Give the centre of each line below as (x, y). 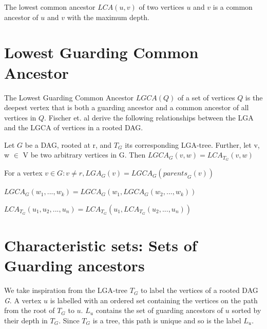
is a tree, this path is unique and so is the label (167, 321)
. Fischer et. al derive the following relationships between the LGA (149, 117)
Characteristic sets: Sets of (101, 245)
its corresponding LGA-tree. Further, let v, (192, 144)
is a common (233, 7)
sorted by (246, 310)
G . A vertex (23, 300)
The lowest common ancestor (50, 7)
